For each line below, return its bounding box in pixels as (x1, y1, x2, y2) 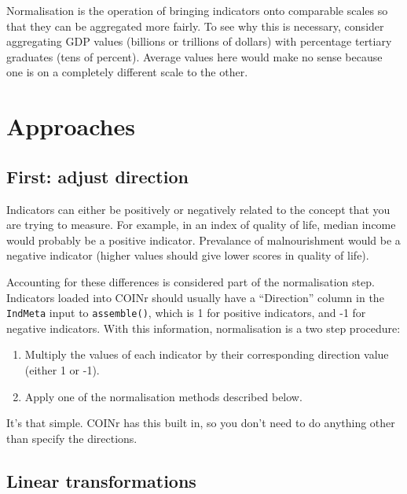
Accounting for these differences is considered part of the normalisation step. (6, 273, 375, 289)
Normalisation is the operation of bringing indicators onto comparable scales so (6, 2, 388, 18)
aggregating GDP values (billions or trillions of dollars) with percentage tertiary (6, 33, 392, 50)
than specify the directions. (6, 429, 137, 446)
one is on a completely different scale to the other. (6, 64, 248, 80)
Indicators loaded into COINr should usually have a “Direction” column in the (6, 289, 384, 305)
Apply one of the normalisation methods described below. (24, 388, 302, 404)
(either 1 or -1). (24, 361, 100, 378)
